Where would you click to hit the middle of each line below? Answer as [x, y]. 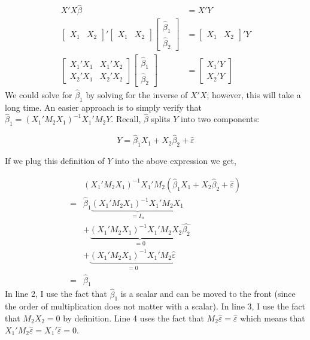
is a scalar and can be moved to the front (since [208, 294]
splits [161, 119]
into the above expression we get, [176, 161]
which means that [273, 318]
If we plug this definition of [55, 161]
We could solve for [39, 94]
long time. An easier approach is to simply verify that [103, 107]
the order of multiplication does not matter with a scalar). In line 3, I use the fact [155, 306]
